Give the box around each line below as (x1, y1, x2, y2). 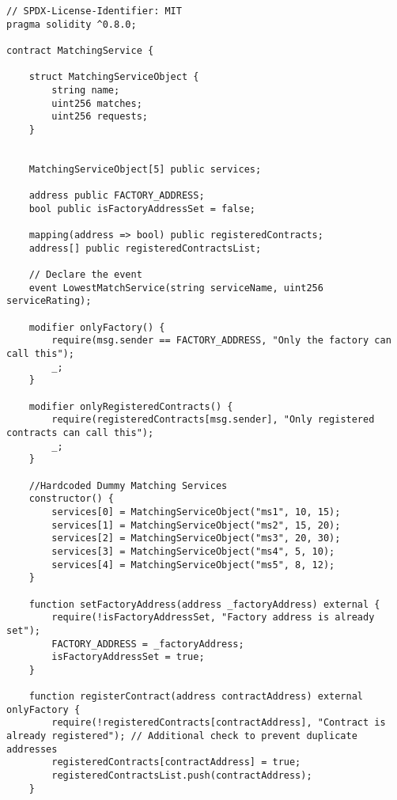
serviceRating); (6, 295, 92, 307)
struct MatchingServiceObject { (28, 71, 199, 83)
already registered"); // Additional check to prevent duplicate (6, 730, 357, 742)
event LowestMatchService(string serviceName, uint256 (28, 282, 323, 294)
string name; (51, 84, 120, 96)
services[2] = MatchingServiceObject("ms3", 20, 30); (51, 533, 341, 544)
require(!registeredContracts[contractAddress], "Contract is (51, 717, 386, 729)
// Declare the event (28, 269, 142, 281)
